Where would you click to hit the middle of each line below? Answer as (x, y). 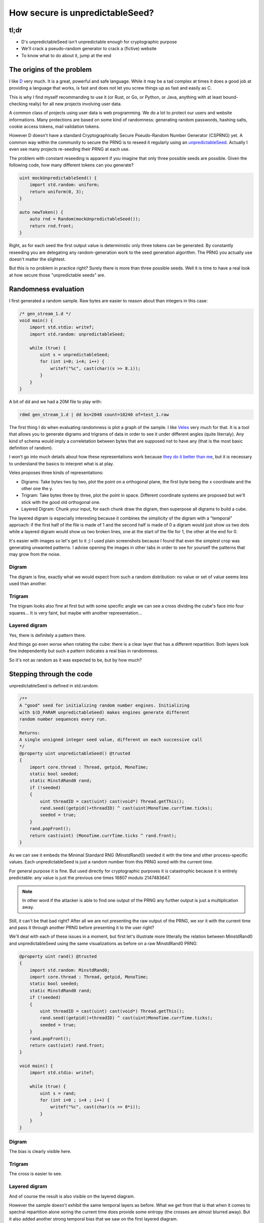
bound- (231, 97)
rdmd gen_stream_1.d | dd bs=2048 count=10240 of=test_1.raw (94, 414)
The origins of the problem (50, 69)
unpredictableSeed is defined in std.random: (54, 685)
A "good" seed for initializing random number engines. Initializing (104, 705)
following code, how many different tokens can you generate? (71, 165)
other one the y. (37, 488)
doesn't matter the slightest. (37, 259)
